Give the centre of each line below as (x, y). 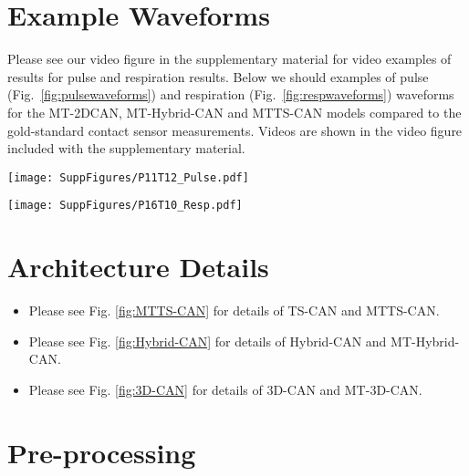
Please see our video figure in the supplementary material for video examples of (229, 59)
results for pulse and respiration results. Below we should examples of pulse (218, 76)
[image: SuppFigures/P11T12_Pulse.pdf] (128, 177)
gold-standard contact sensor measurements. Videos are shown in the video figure (235, 130)
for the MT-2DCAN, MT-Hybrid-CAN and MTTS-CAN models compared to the (234, 112)
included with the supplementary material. (126, 148)
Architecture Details (138, 267)
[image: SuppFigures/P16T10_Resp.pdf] (125, 206)
